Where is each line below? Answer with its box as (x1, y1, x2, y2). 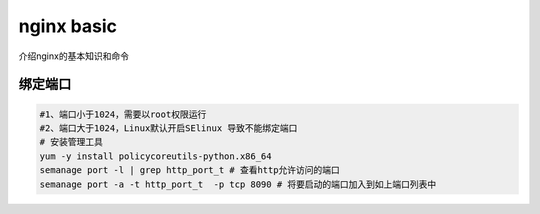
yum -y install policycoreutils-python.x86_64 (39, 150, 272, 162)
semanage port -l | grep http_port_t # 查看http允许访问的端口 (39, 165, 340, 176)
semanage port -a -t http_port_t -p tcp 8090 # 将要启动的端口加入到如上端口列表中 (39, 178, 437, 190)
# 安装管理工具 (39, 136, 104, 148)
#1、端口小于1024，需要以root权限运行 (39, 108, 207, 120)
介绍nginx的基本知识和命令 (18, 50, 130, 62)
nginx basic (18, 15, 117, 37)
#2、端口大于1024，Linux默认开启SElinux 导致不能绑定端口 (39, 122, 298, 134)
